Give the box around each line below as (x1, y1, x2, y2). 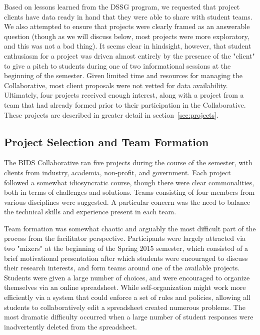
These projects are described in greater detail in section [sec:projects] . (4, 109, 218, 120)
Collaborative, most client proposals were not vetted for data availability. (4, 80, 228, 90)
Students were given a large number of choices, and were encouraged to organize (4, 272, 250, 282)
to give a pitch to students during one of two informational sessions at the (4, 60, 231, 71)
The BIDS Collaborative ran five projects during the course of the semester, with (4, 157, 252, 168)
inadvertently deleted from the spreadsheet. (4, 321, 137, 331)
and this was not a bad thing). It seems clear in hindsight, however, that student (4, 41, 251, 51)
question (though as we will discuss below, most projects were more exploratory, (4, 31, 249, 41)
